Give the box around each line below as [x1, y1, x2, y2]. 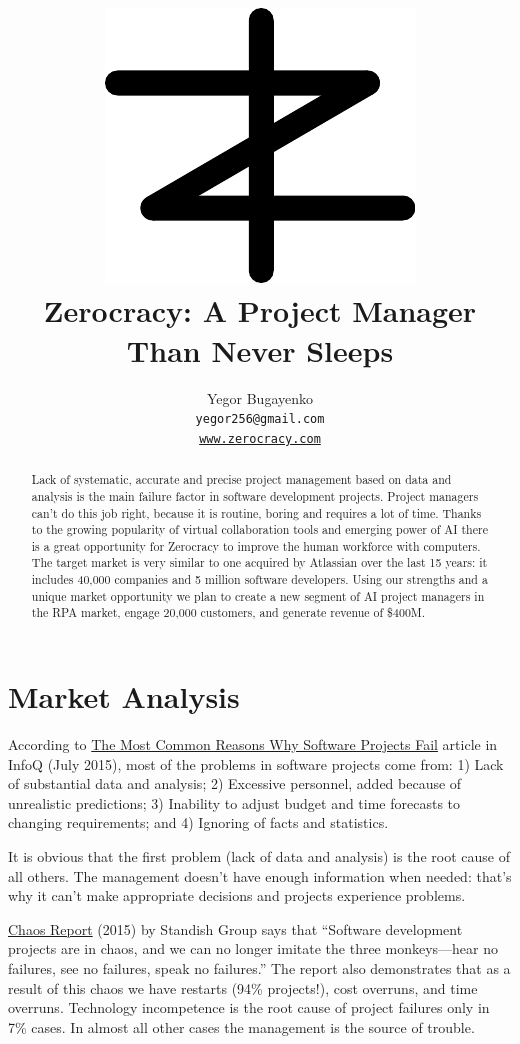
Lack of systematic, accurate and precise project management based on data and [31, 471, 452, 488]
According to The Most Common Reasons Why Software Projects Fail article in [8, 734, 498, 755]
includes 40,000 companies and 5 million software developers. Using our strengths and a [31, 571, 488, 588]
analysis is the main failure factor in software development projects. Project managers [31, 487, 479, 504]
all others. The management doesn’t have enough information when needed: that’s [8, 865, 512, 886]
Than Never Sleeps [126, 329, 394, 370]
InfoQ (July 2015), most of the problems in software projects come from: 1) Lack [8, 753, 504, 774]
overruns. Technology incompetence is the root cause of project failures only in [8, 997, 490, 1018]
